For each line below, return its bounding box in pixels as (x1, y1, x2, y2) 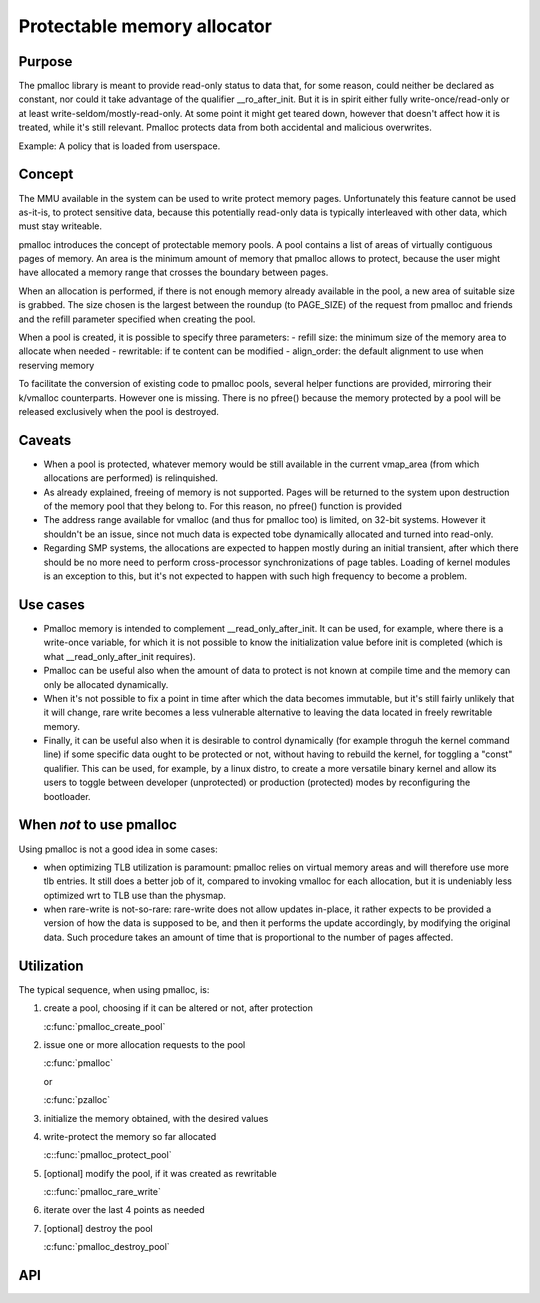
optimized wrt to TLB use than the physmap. (43, 889, 227, 901)
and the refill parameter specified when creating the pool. (18, 313, 256, 325)
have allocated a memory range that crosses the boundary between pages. (18, 266, 329, 279)
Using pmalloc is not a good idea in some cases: (18, 843, 219, 855)
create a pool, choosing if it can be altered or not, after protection (43, 1002, 314, 1014)
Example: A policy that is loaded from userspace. (18, 140, 221, 152)
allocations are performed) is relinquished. (43, 472, 219, 484)
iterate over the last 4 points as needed (43, 1204, 205, 1216)
